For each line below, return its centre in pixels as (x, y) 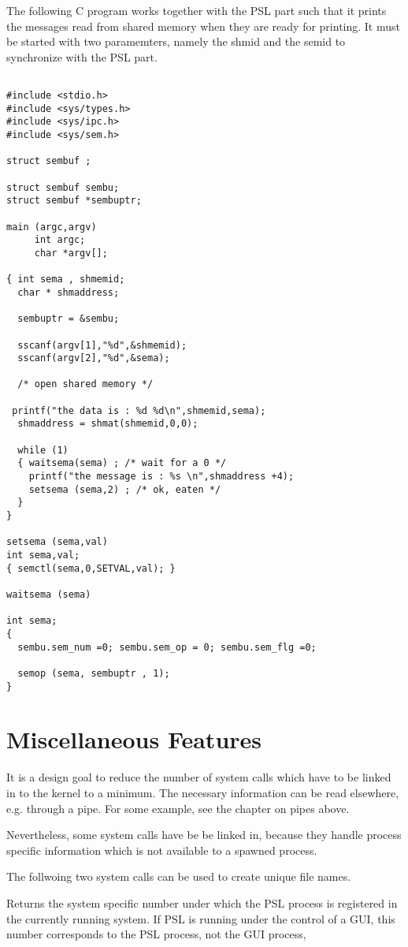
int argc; (60, 240)
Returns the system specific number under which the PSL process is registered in (202, 902)
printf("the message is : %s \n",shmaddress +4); (161, 477)
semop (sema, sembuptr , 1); (94, 673)
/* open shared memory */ (85, 384)
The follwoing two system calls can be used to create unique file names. (179, 876)
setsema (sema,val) (57, 542)
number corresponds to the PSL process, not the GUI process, (156, 934)
